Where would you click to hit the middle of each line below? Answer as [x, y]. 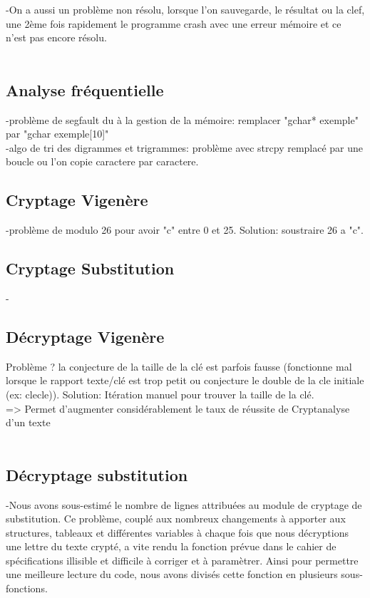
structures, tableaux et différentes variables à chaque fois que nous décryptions [177, 532]
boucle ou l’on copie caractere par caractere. [102, 161]
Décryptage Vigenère [85, 336]
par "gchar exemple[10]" [57, 134]
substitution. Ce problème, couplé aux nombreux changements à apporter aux [176, 519]
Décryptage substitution [97, 474]
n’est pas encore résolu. [56, 37]
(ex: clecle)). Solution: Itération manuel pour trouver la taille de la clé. [160, 394]
